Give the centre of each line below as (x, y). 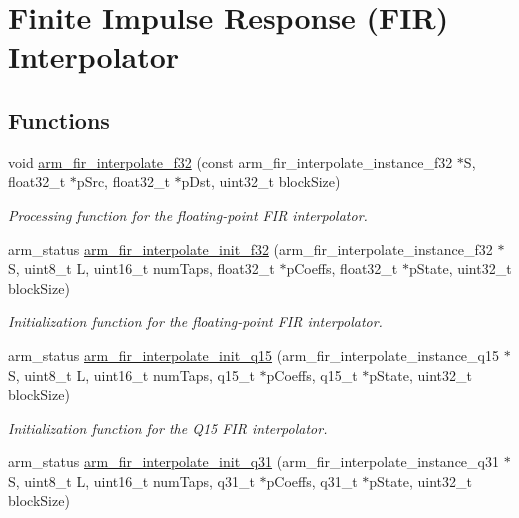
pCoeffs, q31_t (312, 480)
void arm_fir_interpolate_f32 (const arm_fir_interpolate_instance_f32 (230, 161)
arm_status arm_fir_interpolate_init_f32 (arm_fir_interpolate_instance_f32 (250, 248)
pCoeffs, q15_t (312, 374)
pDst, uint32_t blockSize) (261, 181)
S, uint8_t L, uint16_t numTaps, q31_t (131, 480)
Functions (59, 119)
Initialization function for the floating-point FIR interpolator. (195, 321)
